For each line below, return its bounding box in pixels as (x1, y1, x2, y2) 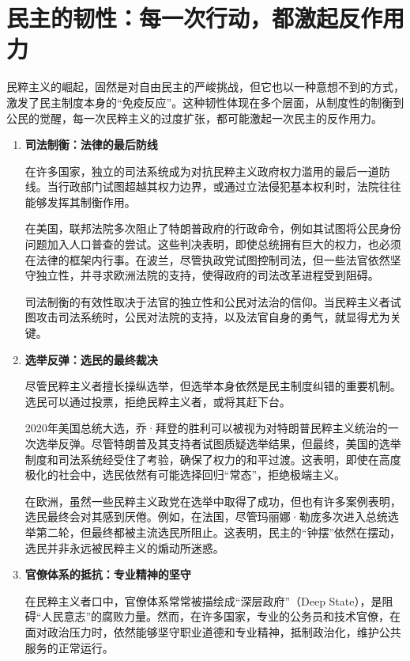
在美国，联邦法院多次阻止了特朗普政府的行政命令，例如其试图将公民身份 (24, 220, 401, 237)
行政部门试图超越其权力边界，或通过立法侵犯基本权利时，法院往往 (58, 178, 401, 195)
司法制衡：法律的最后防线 (24, 136, 158, 153)
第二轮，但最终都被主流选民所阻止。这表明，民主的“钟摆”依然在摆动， (36, 523, 401, 540)
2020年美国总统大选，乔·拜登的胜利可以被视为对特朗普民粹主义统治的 (24, 420, 388, 436)
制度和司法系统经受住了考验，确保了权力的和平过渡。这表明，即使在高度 (24, 450, 401, 467)
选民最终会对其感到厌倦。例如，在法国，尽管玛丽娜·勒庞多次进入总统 (24, 508, 388, 525)
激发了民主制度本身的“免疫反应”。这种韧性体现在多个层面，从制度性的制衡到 (6, 93, 404, 110)
